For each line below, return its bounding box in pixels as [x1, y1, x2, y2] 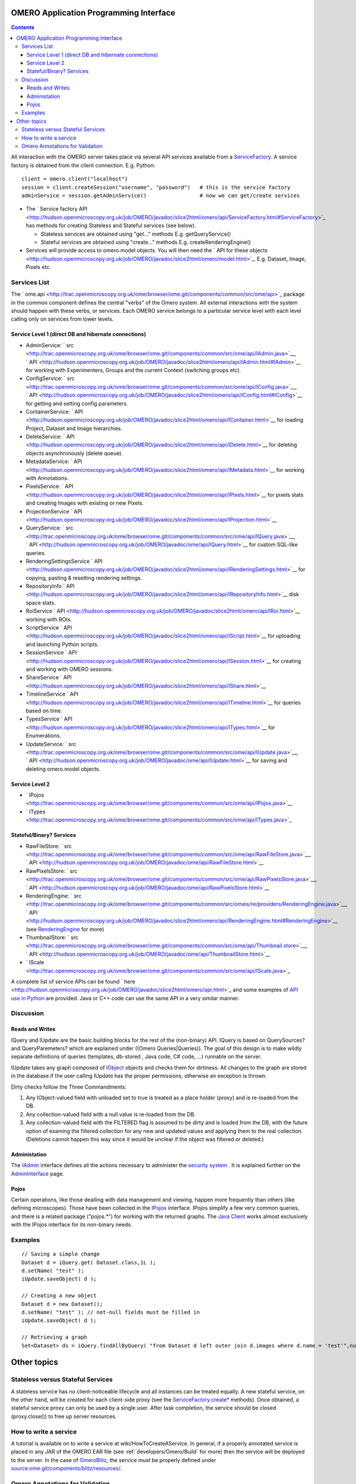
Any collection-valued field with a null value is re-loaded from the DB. [26, 1111, 196, 1118]
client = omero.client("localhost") [21, 176, 128, 182]
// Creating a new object [21, 1292, 97, 1299]
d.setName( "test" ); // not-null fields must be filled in [21, 1309, 200, 1315]
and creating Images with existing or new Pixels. [26, 499, 144, 507]
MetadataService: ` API [26, 458, 82, 465]
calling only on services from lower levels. [11, 315, 114, 323]
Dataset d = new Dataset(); [21, 1301, 103, 1307]
